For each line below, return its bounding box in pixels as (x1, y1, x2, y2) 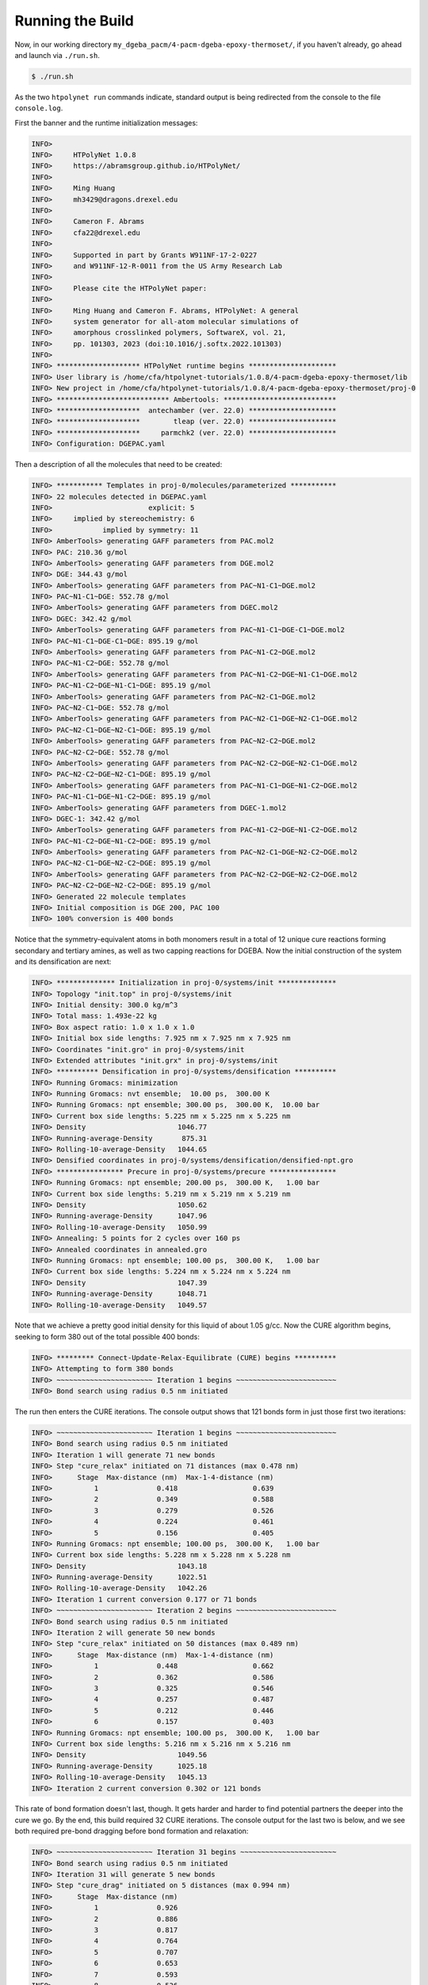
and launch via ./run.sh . (14, 50, 101, 60)
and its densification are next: (14, 957, 112, 966)
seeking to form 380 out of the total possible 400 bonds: (14, 1332, 200, 1341)
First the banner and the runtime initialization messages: (14, 118, 198, 127)
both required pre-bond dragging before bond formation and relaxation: (14, 1826, 249, 1836)
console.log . (14, 103, 63, 113)
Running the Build (14, 12, 134, 29)
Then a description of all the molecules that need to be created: (14, 460, 223, 469)
